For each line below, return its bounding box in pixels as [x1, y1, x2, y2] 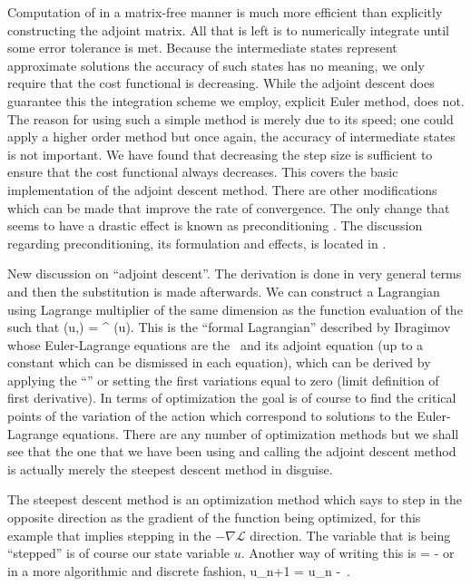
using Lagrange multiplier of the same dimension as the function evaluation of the [7, 299, 463, 318]
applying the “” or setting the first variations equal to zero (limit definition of [7, 370, 439, 389]
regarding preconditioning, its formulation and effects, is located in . [7, 233, 387, 252]
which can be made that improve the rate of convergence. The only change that [7, 198, 450, 217]
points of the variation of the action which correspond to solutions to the [7, 406, 413, 425]
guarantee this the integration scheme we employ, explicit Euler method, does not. [7, 91, 465, 110]
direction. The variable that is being [250, 525, 451, 544]
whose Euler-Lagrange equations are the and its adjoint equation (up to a [7, 335, 424, 354]
